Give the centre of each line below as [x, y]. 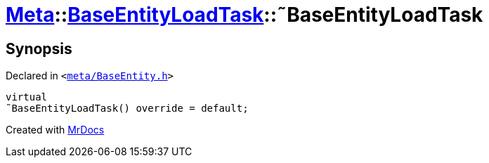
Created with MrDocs [55, 130]
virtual [27, 97]
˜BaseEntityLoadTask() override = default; [127, 109]
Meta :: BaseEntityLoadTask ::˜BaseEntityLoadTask [244, 15]
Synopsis [39, 48]
